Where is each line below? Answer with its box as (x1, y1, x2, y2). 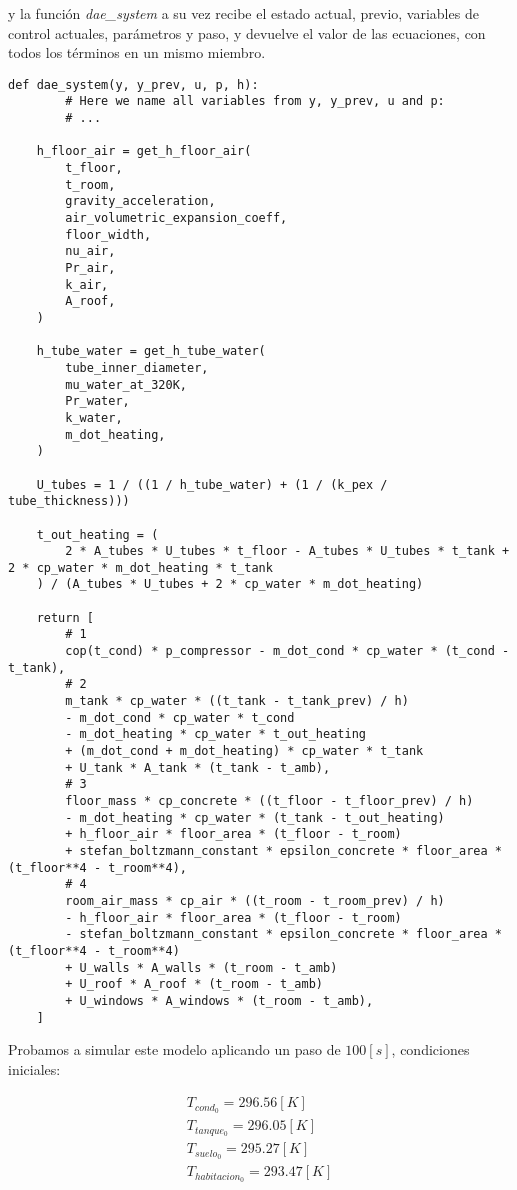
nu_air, (65, 244, 116, 259)
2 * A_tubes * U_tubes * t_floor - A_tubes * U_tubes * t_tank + (65, 544, 510, 559)
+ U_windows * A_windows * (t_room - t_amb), (65, 993, 374, 1008)
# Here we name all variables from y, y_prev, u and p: (65, 94, 445, 109)
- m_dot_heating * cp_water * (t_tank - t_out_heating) (65, 810, 445, 825)
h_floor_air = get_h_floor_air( (36, 144, 252, 159)
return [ (36, 610, 94, 625)
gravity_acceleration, (65, 194, 216, 209)
